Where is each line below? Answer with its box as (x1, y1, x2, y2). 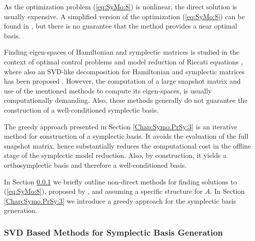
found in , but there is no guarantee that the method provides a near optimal (4, 21, 237, 31)
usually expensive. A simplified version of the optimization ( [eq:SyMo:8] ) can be (4, 11, 245, 21)
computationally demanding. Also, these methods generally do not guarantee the (4, 95, 248, 105)
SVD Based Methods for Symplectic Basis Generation (4, 226, 223, 238)
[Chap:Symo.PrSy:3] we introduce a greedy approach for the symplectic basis (4, 195, 236, 206)
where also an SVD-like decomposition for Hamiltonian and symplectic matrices (4, 66, 245, 76)
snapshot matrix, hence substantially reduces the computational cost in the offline (4, 140, 251, 151)
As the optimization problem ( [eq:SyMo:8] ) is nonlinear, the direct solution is (4, 1, 237, 11)
